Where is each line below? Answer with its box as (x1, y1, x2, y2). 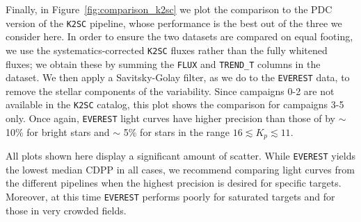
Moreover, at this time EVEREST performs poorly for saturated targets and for (6, 189, 335, 204)
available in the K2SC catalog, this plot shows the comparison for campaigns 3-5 (6, 97, 344, 112)
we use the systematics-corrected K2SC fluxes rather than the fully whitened (6, 42, 328, 57)
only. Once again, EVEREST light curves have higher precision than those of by (6, 111, 335, 126)
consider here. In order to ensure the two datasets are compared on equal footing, (6, 29, 353, 44)
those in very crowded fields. (6, 203, 127, 217)
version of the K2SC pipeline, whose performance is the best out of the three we (6, 15, 342, 30)
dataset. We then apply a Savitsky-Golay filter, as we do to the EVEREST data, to (6, 70, 350, 85)
